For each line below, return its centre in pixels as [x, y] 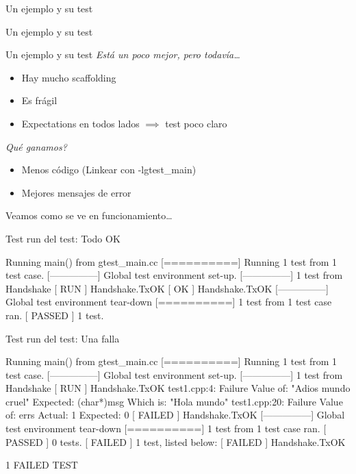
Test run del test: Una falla [63, 338]
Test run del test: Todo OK [63, 238]
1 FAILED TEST [42, 465]
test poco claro [196, 123]
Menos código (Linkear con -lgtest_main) [109, 170]
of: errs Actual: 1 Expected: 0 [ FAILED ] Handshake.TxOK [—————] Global [175, 415]
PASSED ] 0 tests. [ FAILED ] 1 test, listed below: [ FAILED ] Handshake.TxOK [176, 441]
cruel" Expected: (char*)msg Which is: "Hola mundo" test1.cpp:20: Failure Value [174, 401]
